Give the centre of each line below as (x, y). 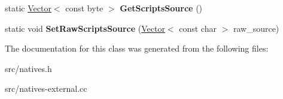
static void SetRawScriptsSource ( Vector (85, 28)
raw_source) (256, 28)
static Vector (28, 8)
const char (198, 28)
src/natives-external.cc (46, 88)
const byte (84, 8)
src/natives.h (28, 68)
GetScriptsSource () (161, 8)
